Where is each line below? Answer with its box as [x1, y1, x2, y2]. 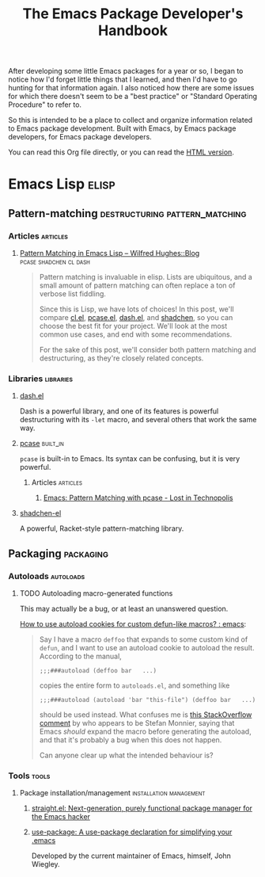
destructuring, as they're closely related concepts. [39, 353, 204, 363]
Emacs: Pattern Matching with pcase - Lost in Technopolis [43, 493, 233, 503]
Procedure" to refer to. [8, 100, 81, 109]
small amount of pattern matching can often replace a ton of [39, 280, 236, 290]
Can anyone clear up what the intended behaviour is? [39, 750, 214, 761]
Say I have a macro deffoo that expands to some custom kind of [39, 635, 248, 644]
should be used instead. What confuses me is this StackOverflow [39, 710, 252, 719]
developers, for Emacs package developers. [8, 132, 152, 142]
